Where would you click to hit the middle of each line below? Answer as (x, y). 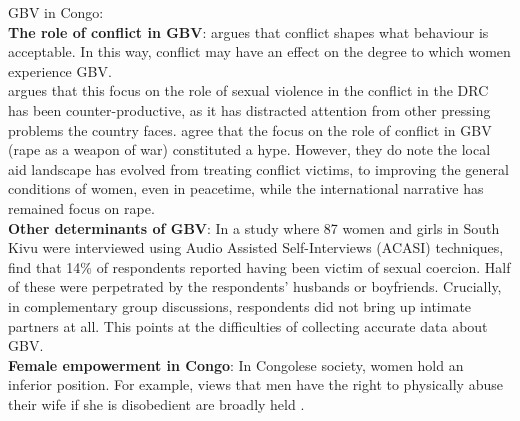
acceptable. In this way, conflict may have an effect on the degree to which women (259, 51)
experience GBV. (60, 70)
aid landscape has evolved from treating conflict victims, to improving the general (258, 168)
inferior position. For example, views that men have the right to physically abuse (255, 384)
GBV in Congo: (56, 12)
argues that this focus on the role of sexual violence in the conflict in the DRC (248, 90)
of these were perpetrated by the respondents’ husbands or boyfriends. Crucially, (255, 286)
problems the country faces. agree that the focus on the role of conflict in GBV (250, 129)
